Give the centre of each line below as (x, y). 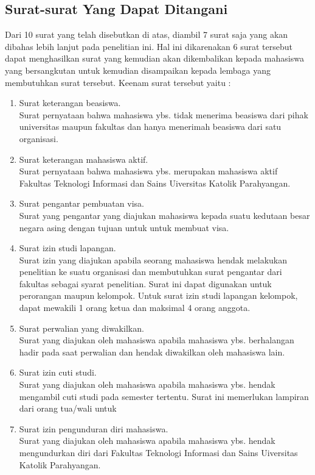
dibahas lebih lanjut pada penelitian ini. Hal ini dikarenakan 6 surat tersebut (149, 46)
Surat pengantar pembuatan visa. (81, 203)
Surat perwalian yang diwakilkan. (81, 328)
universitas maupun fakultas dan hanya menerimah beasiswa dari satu (150, 127)
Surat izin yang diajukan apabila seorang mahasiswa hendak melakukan (153, 259)
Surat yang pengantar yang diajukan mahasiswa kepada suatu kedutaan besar (164, 215)
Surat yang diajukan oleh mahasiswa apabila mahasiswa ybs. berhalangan (157, 340)
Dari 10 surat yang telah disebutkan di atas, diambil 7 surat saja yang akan (147, 34)
